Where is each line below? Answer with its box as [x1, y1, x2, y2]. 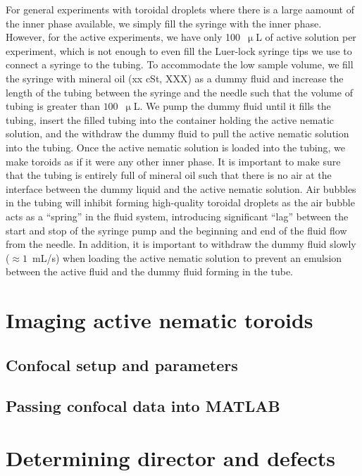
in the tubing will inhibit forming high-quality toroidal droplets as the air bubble [6, 195, 355, 210]
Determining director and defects [6, 444, 335, 472]
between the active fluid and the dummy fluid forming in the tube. [6, 264, 294, 279]
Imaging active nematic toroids [6, 306, 313, 334]
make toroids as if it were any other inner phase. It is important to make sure [6, 154, 341, 168]
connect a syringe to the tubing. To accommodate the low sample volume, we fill [6, 57, 354, 72]
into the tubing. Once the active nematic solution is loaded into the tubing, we [6, 139, 345, 154]
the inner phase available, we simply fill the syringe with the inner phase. [6, 15, 322, 30]
